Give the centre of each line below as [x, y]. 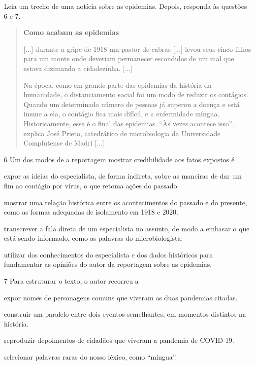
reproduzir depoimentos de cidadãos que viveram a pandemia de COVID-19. [119, 340]
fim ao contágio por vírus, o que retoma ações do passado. [92, 185]
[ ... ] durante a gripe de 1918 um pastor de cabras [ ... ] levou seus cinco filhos [137, 49]
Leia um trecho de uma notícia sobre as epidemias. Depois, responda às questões [126, 6]
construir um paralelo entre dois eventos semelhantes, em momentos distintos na [125, 314]
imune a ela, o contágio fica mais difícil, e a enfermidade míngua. [121, 114]
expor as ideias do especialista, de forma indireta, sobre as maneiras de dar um [123, 176]
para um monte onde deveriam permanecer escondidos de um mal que [129, 58]
